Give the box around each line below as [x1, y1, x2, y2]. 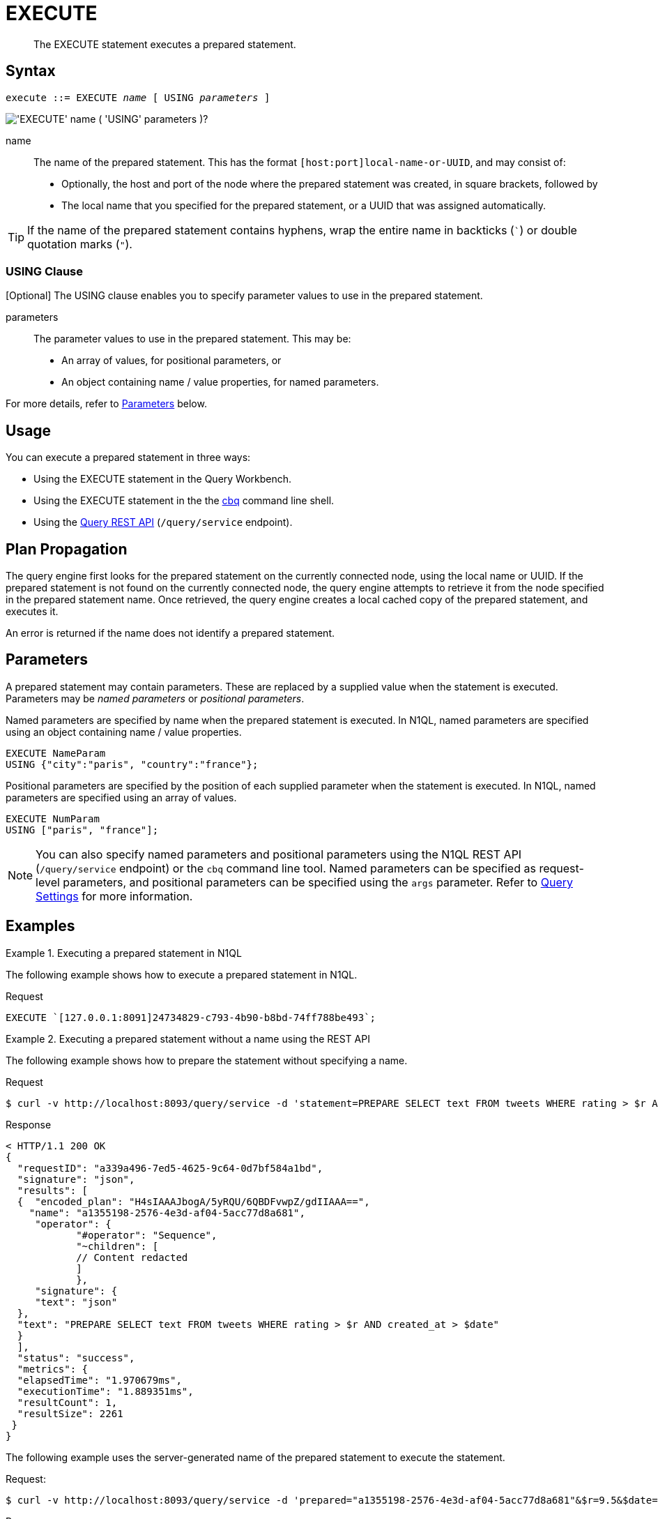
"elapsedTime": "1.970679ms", [17, 1374, 182, 1386]
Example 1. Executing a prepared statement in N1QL [6, 946, 242, 959]
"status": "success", [17, 1352, 135, 1363]
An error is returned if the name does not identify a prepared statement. [6, 627, 335, 640]
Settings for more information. [36, 889, 193, 903]
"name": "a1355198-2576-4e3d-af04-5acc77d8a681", [29, 1207, 305, 1218]
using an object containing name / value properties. [6, 725, 242, 738]
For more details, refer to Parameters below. [6, 398, 207, 410]
